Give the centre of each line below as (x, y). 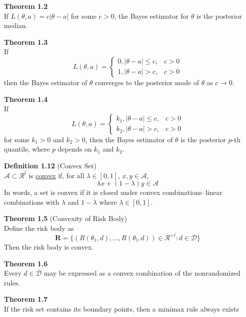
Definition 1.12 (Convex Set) (50, 165)
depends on (75, 149)
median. (16, 25)
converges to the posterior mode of (147, 82)
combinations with (32, 202)
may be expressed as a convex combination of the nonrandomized (142, 273)
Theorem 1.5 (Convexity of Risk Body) (66, 218)
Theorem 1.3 (26, 42)
